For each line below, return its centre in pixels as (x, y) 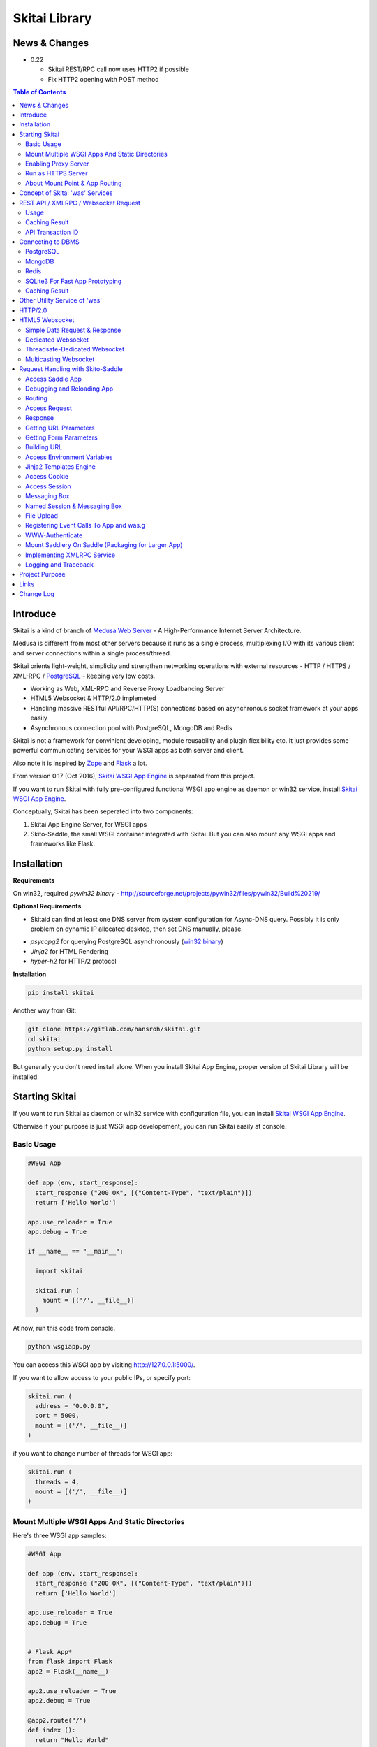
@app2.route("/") (57, 1720)
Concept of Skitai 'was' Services (66, 193)
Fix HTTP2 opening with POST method (104, 79)
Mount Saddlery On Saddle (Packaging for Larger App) (104, 545)
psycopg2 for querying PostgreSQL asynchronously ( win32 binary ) (127, 942)
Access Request (49, 408)
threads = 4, (57, 1482)
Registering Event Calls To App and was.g (86, 525)
